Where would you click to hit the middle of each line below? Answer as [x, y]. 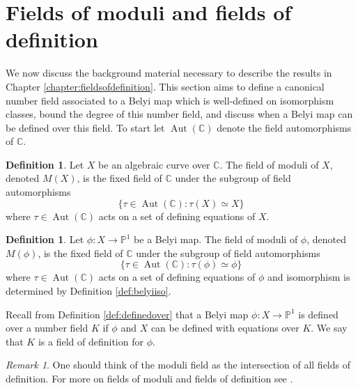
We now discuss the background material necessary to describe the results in [169, 73]
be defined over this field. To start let [85, 127]
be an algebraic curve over [154, 164]
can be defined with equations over [225, 328]
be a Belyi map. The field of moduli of [216, 239]
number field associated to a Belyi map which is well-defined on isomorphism [170, 100]
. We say [329, 328]
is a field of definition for [91, 341]
